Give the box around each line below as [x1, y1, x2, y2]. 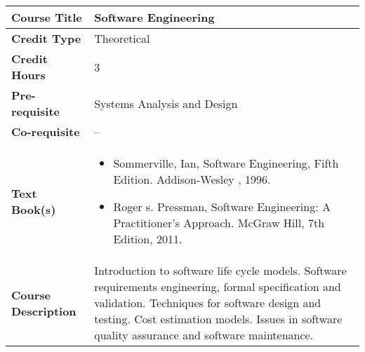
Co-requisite [11, 123, 80, 140]
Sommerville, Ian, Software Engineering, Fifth [113, 155, 339, 171]
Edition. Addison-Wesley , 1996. [113, 171, 271, 187]
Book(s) [11, 201, 56, 217]
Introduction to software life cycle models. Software [94, 262, 347, 278]
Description [11, 302, 77, 319]
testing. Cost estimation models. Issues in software [94, 311, 343, 327]
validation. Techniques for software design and [94, 295, 321, 311]
